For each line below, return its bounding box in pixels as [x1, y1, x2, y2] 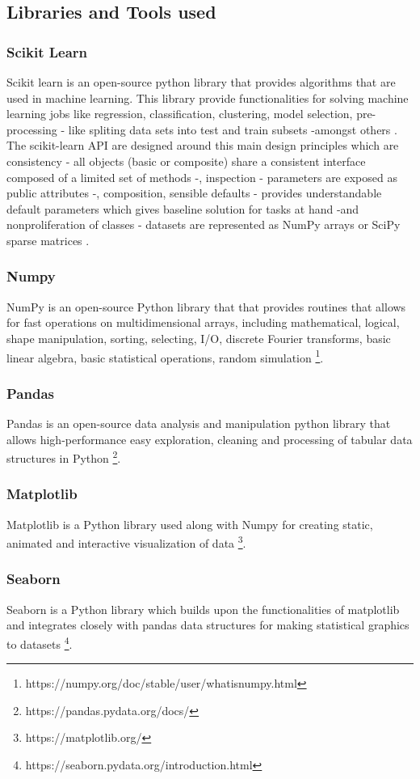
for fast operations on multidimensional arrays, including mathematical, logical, [6, 314, 400, 331]
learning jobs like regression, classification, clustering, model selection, [6, 105, 353, 122]
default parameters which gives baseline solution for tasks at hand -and [6, 200, 359, 217]
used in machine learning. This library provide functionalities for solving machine [6, 89, 409, 106]
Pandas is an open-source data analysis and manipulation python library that [6, 415, 391, 431]
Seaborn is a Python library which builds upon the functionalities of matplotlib [6, 600, 400, 617]
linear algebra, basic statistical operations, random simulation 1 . [6, 346, 324, 366]
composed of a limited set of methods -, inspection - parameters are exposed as [6, 168, 397, 185]
